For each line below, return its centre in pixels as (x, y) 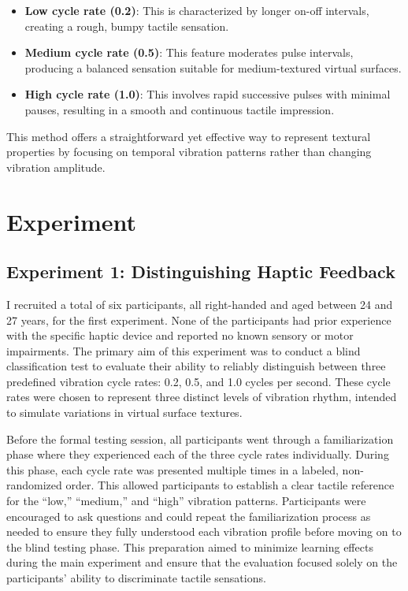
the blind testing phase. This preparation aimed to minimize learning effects (190, 546)
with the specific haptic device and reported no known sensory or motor (180, 335)
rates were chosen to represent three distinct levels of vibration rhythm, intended (202, 397)
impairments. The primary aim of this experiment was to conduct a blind (184, 350)
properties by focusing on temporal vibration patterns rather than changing (189, 152)
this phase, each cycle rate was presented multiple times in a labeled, (172, 469)
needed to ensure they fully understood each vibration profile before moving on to (204, 532)
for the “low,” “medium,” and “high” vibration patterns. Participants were (186, 501)
